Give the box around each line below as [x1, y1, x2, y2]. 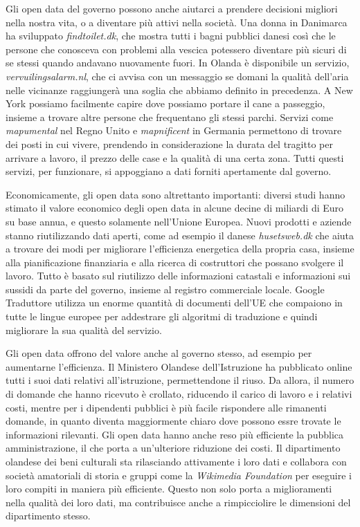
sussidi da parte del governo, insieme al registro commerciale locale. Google [6, 281, 325, 296]
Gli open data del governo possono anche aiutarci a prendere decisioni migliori [6, 1, 338, 15]
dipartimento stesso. [6, 508, 91, 523]
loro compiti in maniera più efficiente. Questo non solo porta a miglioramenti [6, 481, 332, 496]
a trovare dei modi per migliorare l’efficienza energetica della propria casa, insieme [6, 241, 354, 256]
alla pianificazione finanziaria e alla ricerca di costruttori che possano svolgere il [6, 255, 344, 269]
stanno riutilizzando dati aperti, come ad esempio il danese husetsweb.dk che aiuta [6, 228, 354, 242]
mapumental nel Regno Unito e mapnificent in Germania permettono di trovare [6, 123, 342, 138]
